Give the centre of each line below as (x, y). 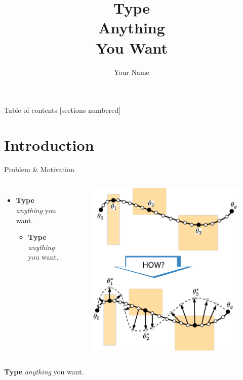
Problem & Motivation (39, 169)
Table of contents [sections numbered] (63, 110)
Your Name (132, 72)
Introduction (49, 144)
